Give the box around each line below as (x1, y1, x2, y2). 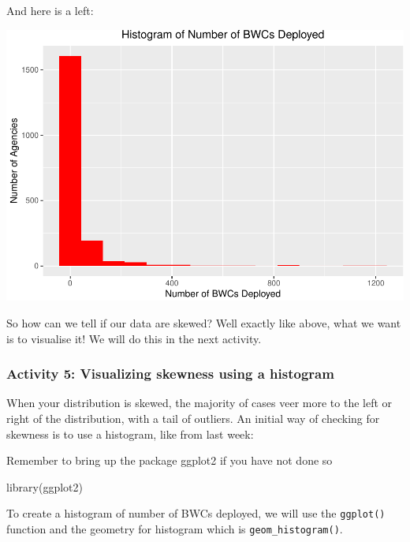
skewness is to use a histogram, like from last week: (6, 425, 254, 442)
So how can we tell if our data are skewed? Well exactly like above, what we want (6, 315, 401, 331)
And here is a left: (6, 2, 94, 18)
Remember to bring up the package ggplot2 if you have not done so (6, 452, 333, 469)
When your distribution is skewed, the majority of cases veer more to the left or (6, 394, 393, 411)
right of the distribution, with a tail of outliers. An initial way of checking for (6, 410, 380, 427)
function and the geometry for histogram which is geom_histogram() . (6, 521, 343, 537)
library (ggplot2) (6, 478, 83, 495)
